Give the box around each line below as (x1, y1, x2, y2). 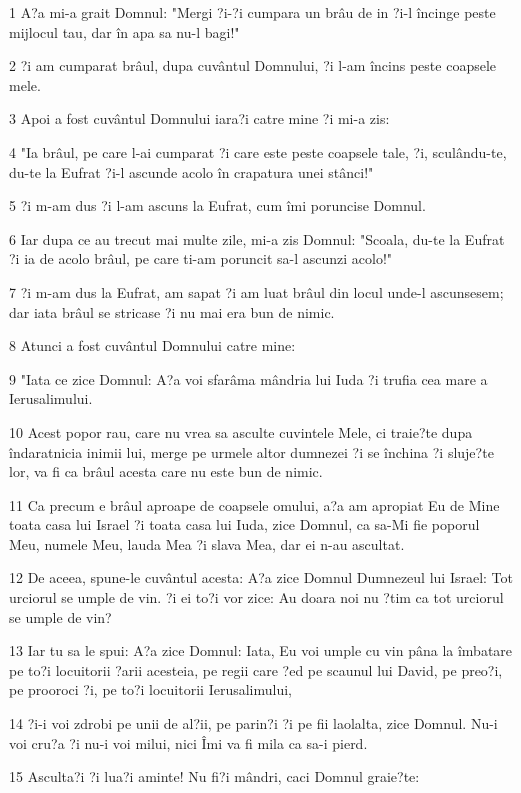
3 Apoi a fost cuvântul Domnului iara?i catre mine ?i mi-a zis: (9, 108, 390, 129)
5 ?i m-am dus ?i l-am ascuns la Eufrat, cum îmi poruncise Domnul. (9, 195, 426, 216)
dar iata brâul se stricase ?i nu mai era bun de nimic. (9, 301, 335, 322)
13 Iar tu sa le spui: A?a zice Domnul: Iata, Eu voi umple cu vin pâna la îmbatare (9, 640, 513, 661)
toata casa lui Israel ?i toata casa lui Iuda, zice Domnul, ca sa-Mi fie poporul (9, 514, 480, 535)
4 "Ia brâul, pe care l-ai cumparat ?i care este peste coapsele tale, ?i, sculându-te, (9, 141, 507, 162)
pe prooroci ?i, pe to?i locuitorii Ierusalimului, (9, 679, 292, 700)
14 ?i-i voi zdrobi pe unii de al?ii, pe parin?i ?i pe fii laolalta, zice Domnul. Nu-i (9, 713, 498, 734)
